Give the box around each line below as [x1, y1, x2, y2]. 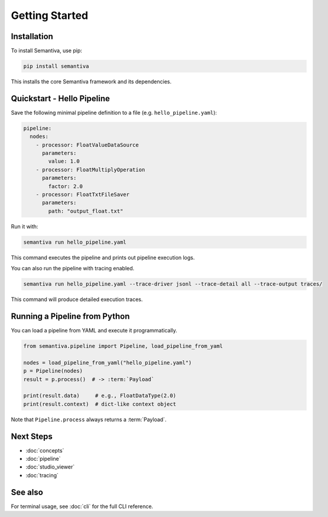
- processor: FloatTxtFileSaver [35, 191, 130, 198]
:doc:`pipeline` [25, 455, 61, 463]
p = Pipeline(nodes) [23, 367, 83, 374]
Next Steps [11, 431, 53, 441]
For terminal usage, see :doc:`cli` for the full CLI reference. [11, 503, 154, 510]
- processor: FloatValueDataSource [35, 141, 139, 148]
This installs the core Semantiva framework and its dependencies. [11, 78, 172, 85]
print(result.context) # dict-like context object [23, 400, 177, 408]
